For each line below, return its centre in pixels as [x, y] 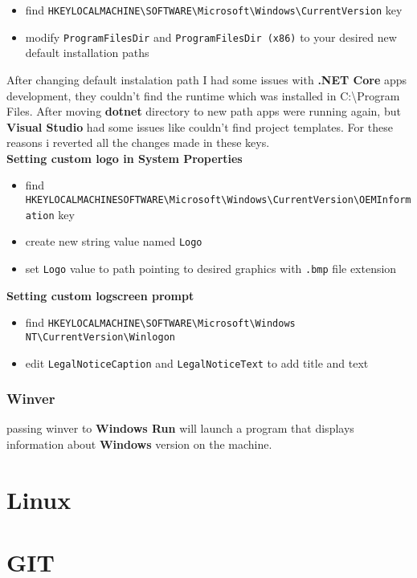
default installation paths [87, 53]
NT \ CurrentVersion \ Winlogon [100, 337]
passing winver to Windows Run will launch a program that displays [180, 428]
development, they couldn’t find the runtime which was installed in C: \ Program [203, 95]
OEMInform [385, 200]
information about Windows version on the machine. [139, 444]
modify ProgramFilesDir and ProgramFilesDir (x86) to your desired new [211, 37]
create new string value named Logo [114, 241]
